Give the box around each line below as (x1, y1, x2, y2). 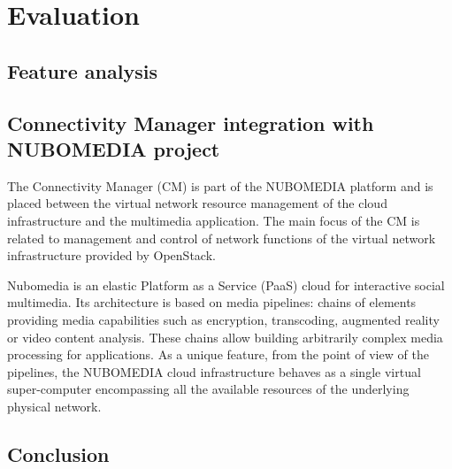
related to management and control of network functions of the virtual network (7, 228, 436, 247)
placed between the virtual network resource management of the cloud (7, 194, 387, 212)
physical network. (7, 396, 102, 415)
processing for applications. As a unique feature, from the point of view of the (7, 345, 429, 364)
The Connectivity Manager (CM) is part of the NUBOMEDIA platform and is (7, 176, 433, 195)
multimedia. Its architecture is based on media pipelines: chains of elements (7, 293, 417, 311)
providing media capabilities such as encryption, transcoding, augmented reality (7, 310, 440, 328)
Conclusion (7, 440, 110, 467)
